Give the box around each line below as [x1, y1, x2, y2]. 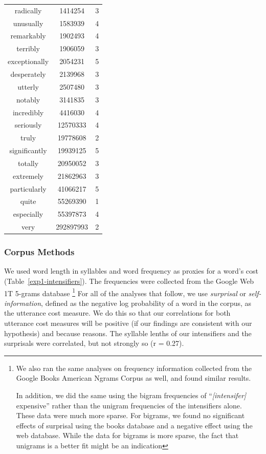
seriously [14, 119, 42, 130]
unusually [13, 17, 43, 28]
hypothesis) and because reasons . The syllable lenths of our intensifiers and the [4, 327, 252, 338]
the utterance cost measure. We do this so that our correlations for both [4, 307, 231, 318]
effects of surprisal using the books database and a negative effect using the [16, 420, 253, 430]
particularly [10, 183, 47, 194]
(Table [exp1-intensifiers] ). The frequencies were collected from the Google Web [4, 276, 254, 286]
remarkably [10, 30, 46, 41]
